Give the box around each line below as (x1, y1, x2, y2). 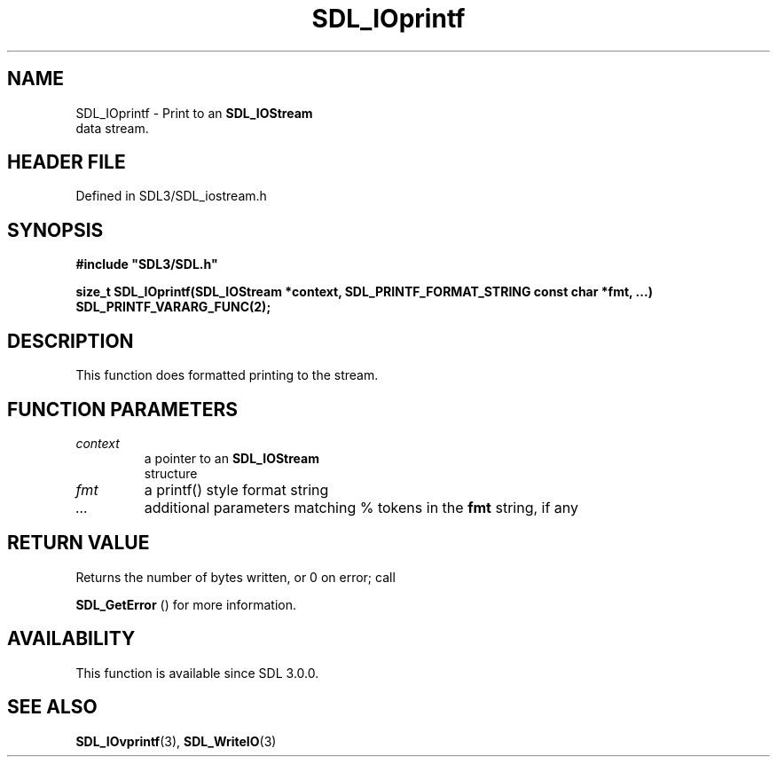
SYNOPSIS (7, 218, 104, 241)
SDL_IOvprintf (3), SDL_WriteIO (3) (75, 733, 277, 749)
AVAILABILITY (7, 627, 136, 650)
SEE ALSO (7, 696, 98, 719)
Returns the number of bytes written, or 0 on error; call (75, 569, 396, 585)
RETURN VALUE (7, 532, 150, 555)
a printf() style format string (144, 480, 329, 499)
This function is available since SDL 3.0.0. (75, 665, 319, 681)
